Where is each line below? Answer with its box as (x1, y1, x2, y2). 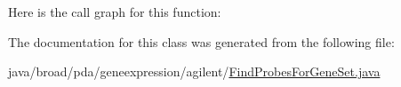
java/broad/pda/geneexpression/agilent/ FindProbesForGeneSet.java (8, 62, 381, 81)
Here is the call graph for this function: (8, 3, 221, 20)
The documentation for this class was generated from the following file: (8, 32, 395, 51)
